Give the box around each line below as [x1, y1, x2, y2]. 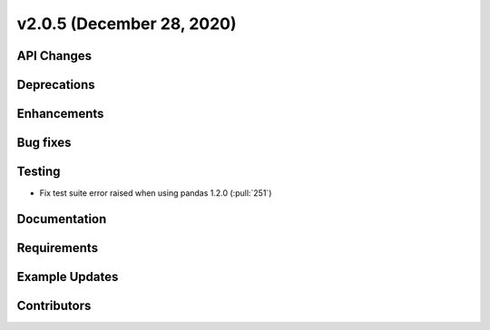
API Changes [16, 48, 93, 63]
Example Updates [16, 268, 119, 285]
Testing [16, 164, 61, 180]
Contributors [16, 297, 92, 313]
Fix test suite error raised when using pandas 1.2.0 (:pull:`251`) [39, 188, 272, 199]
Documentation [16, 211, 107, 227]
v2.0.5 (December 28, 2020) [16, 14, 237, 34]
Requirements [16, 240, 99, 256]
